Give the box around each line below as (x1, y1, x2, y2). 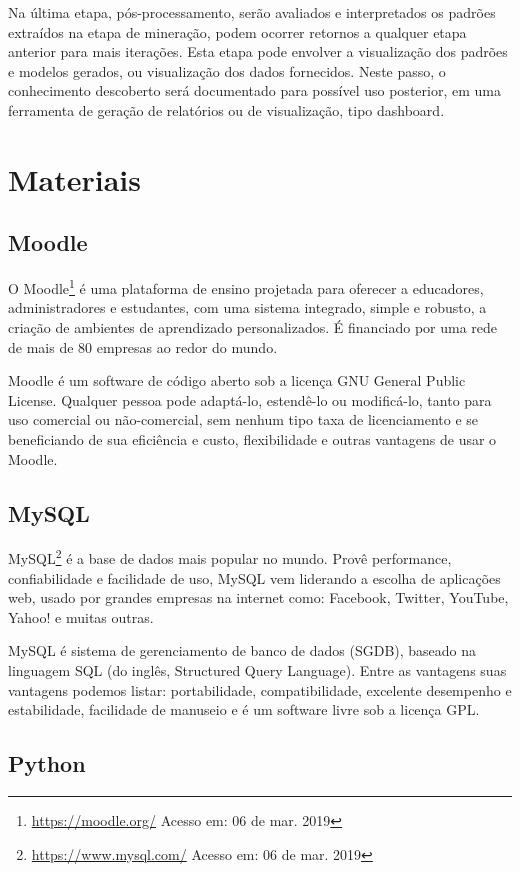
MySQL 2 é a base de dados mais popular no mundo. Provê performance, (8, 545, 452, 568)
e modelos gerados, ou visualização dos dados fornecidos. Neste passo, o (8, 60, 446, 81)
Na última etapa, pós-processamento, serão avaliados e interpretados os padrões (8, 2, 496, 22)
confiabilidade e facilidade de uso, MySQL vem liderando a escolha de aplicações (8, 567, 501, 588)
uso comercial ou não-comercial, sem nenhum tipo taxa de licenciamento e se (8, 409, 479, 430)
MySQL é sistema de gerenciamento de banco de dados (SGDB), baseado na (8, 640, 477, 661)
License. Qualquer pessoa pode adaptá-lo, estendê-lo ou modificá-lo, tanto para (8, 389, 492, 410)
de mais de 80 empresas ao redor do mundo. (8, 336, 278, 357)
